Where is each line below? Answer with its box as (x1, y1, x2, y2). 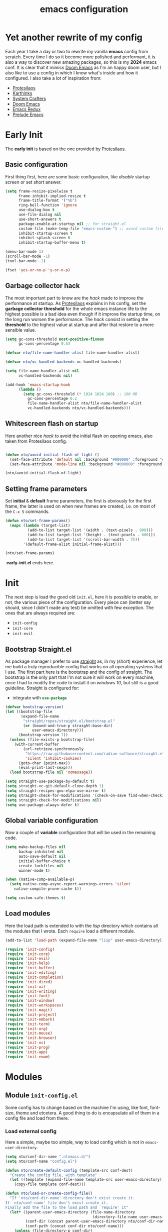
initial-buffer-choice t (18, 858, 70, 864)
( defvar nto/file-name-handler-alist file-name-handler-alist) (5, 350, 140, 355)
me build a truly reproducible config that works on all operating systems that (5, 664, 162, 669)
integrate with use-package (12, 695, 67, 700)
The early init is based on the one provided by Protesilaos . (5, 146, 126, 152)
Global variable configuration (5, 816, 98, 825)
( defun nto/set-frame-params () (5, 519, 70, 524)
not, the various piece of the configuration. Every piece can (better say (5, 599, 151, 605)
